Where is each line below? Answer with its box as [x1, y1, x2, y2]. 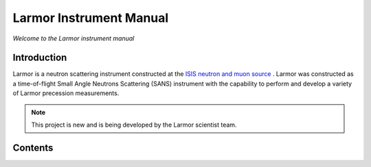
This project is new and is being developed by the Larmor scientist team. [31, 120, 237, 129]
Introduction [12, 52, 67, 64]
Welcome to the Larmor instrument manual [12, 34, 135, 42]
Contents [12, 142, 54, 153]
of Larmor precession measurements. [12, 89, 120, 97]
